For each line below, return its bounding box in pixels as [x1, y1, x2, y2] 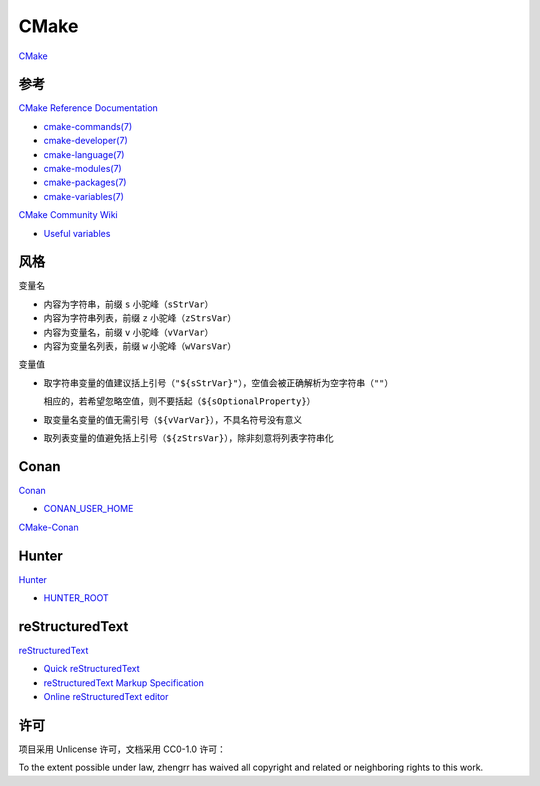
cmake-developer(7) [43, 135, 129, 147]
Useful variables [43, 227, 111, 239]
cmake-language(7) [43, 148, 125, 160]
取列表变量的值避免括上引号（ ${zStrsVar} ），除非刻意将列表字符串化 [43, 432, 334, 444]
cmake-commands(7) [43, 120, 133, 132]
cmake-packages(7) [43, 176, 127, 189]
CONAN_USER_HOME [43, 503, 134, 515]
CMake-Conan [18, 521, 79, 533]
